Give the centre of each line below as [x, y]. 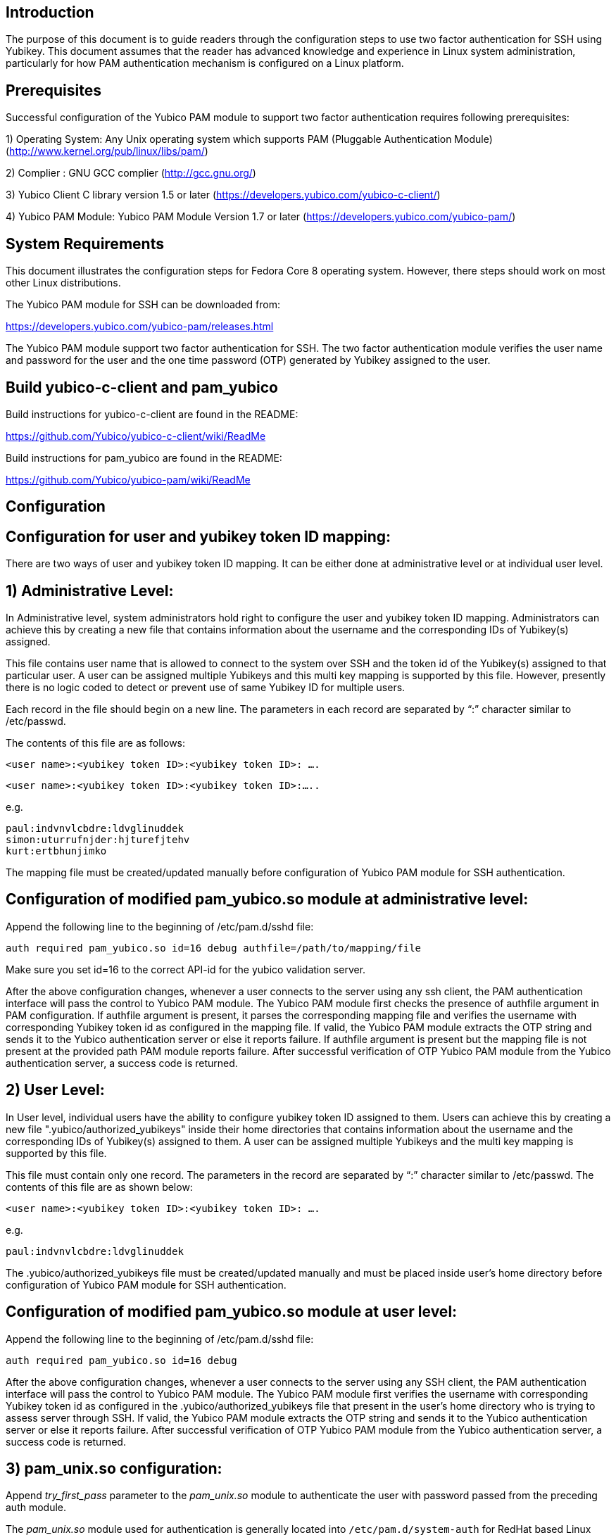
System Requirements [85, 244]
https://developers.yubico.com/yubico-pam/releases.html [140, 327]
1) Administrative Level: [90, 590]
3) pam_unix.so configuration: [114, 1469]
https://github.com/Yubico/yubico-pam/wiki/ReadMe [128, 479]
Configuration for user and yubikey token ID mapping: [199, 536]
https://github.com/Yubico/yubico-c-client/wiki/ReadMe [136, 436]
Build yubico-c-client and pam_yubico [142, 387]
